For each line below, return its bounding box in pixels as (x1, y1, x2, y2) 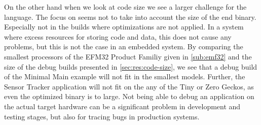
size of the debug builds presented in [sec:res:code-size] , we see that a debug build (4, 61, 257, 72)
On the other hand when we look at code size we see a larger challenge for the (4, 2, 247, 12)
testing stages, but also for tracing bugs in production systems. (4, 111, 200, 121)
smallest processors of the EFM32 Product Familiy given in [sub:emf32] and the (4, 51, 252, 61)
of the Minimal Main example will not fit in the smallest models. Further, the (4, 71, 245, 82)
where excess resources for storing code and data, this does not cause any (4, 31, 232, 42)
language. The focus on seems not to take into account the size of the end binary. (4, 11, 256, 22)
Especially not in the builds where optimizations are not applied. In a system (4, 21, 244, 32)
